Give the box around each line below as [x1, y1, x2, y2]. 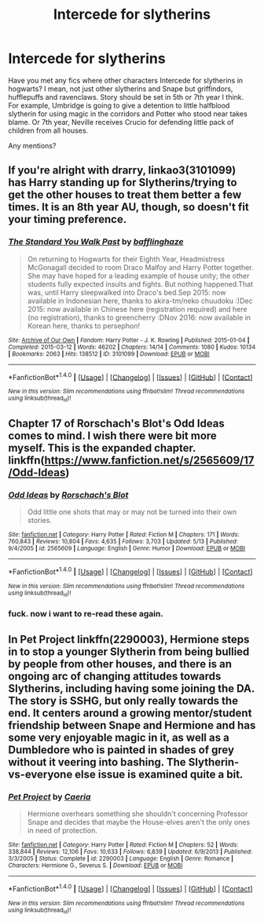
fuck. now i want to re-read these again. [8, 609, 163, 620]
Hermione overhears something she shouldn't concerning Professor [27, 809, 248, 818]
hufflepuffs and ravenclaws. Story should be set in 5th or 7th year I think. [8, 92, 244, 101]
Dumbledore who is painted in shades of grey [8, 743, 234, 756]
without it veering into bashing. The [8, 756, 186, 769]
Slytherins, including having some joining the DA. [8, 682, 255, 695]
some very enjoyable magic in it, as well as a [8, 730, 229, 744]
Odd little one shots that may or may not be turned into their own [27, 507, 237, 517]
